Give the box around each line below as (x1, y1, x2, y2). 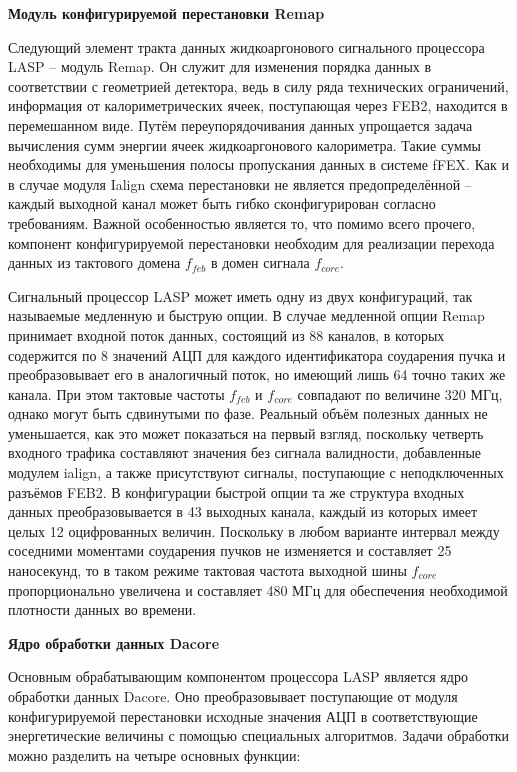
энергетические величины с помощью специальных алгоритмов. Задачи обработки (8, 725, 510, 746)
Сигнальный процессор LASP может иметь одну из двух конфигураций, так (8, 285, 473, 306)
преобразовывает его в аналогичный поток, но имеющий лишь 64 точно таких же (8, 364, 506, 385)
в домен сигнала (210, 252, 310, 273)
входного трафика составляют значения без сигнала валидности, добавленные (8, 442, 482, 463)
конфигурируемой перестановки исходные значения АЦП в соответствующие (8, 705, 478, 726)
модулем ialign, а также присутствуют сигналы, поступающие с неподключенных (8, 462, 504, 483)
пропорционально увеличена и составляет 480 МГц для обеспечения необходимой (8, 579, 508, 600)
